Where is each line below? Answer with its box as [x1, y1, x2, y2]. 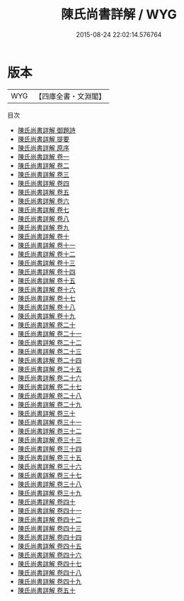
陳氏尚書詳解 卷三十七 [17, 471, 82, 479]
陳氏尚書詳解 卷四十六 [17, 550, 82, 559]
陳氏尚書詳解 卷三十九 [17, 488, 82, 497]
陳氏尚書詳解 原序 [17, 143, 69, 152]
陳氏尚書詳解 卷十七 [17, 294, 76, 302]
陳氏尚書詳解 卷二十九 [17, 400, 82, 408]
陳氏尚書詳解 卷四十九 [17, 577, 82, 585]
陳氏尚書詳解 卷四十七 [17, 559, 82, 568]
